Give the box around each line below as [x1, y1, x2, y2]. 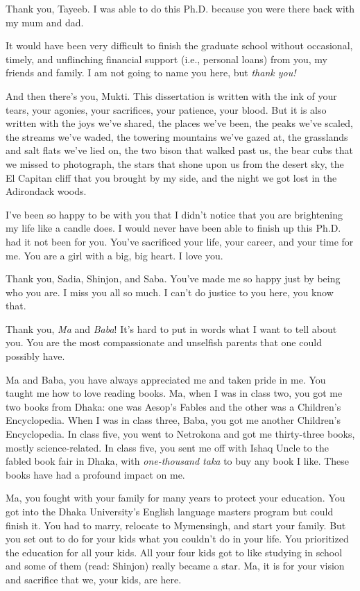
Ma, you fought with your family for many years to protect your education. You [6, 490, 345, 505]
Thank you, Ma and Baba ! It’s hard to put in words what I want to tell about [6, 321, 337, 336]
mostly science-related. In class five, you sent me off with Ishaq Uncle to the [6, 440, 329, 454]
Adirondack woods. [6, 184, 87, 198]
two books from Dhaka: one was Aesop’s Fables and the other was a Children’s [6, 399, 341, 413]
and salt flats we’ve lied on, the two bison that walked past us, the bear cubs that [6, 143, 353, 157]
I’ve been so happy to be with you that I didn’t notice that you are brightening [6, 207, 343, 221]
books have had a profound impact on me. [6, 467, 185, 481]
